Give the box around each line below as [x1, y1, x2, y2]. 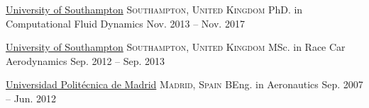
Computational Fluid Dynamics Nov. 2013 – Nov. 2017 [6, 16, 245, 30]
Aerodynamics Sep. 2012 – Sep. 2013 [6, 53, 165, 68]
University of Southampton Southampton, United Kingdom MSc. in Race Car [6, 40, 346, 54]
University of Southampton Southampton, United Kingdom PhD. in [6, 2, 303, 16]
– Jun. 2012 [6, 90, 56, 105]
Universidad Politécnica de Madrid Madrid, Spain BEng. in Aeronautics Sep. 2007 [6, 77, 363, 92]
